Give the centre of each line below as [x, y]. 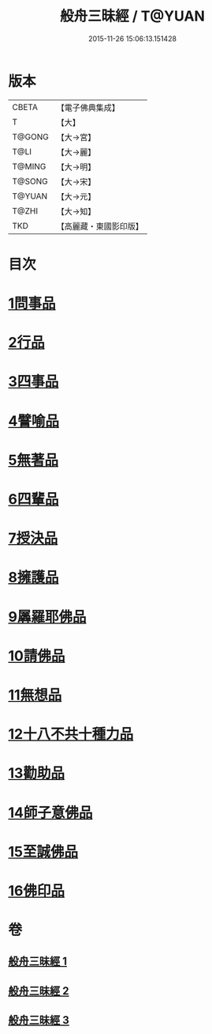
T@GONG [30, 137]
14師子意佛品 [50, 812]
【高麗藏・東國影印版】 [100, 226]
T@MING [29, 166]
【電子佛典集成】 [88, 108]
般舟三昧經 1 [38, 962]
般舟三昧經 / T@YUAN [132, 16]
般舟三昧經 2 [39, 991]
